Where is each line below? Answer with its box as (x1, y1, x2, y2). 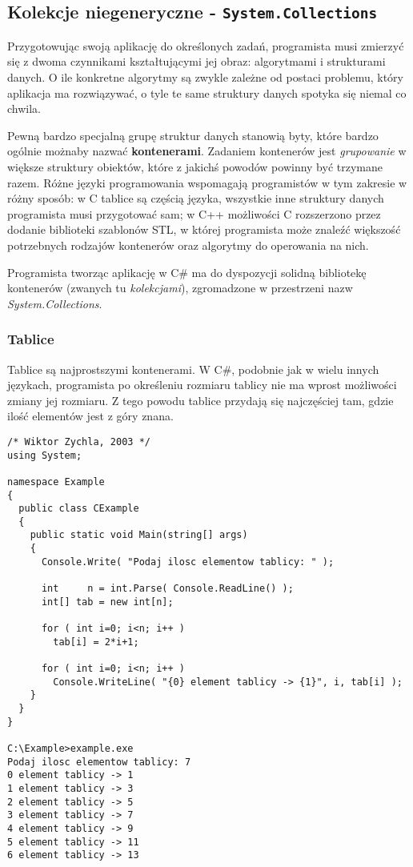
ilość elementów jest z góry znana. (7, 407, 174, 424)
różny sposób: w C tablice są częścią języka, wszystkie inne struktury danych (7, 190, 384, 207)
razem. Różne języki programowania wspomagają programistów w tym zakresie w (7, 174, 407, 191)
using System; (7, 449, 82, 461)
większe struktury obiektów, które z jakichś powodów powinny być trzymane (7, 158, 383, 175)
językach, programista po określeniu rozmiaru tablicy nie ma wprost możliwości (7, 376, 397, 393)
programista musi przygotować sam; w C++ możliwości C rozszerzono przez (7, 205, 381, 222)
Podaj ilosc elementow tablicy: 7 (7, 756, 191, 768)
